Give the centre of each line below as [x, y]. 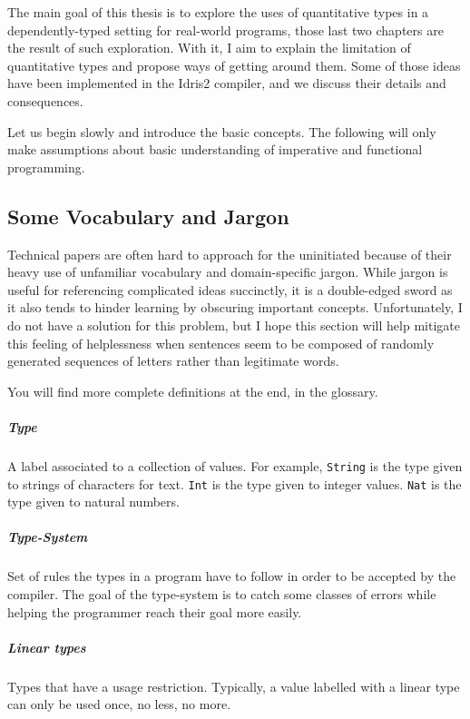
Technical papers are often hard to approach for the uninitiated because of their [230, 254]
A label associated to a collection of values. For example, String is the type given [235, 465]
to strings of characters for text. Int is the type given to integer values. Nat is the [235, 483]
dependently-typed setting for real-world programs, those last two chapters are [225, 30]
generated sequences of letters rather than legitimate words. [173, 361]
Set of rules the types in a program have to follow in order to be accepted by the [232, 576]
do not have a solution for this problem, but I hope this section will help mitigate [234, 325]
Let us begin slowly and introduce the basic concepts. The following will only [222, 131]
